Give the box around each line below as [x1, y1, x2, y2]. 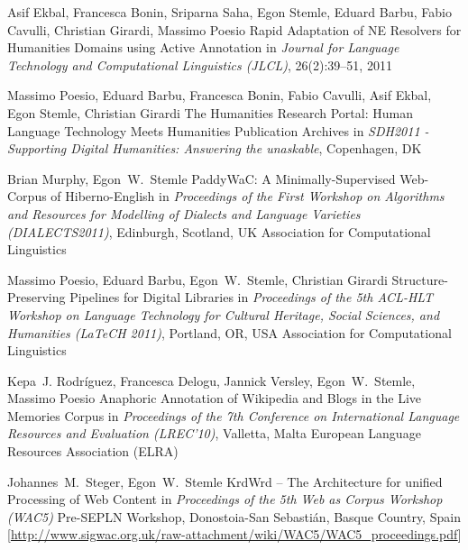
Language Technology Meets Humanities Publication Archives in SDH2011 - [7, 121, 429, 140]
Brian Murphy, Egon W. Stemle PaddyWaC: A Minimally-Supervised [7, 169, 396, 188]
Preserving [7, 288, 66, 307]
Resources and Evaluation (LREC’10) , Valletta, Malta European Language [7, 424, 421, 443]
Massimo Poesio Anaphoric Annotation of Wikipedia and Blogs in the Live [7, 389, 422, 408]
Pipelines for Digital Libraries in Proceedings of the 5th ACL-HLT [69, 288, 434, 307]
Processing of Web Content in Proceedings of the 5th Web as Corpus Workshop [7, 490, 443, 509]
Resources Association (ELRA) [7, 442, 179, 461]
